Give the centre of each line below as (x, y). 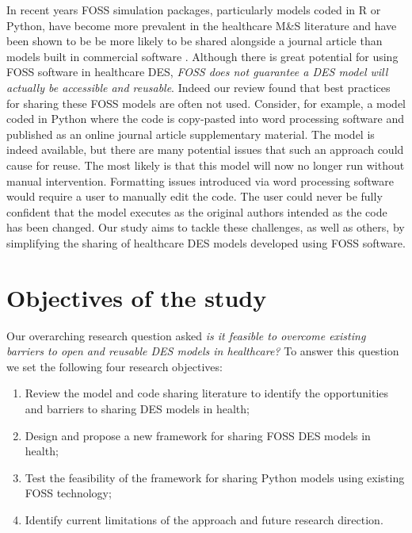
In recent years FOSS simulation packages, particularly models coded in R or (194, 10)
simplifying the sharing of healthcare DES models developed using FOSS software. (206, 242)
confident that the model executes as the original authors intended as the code (197, 211)
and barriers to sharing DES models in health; (137, 408)
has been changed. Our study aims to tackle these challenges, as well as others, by (206, 227)
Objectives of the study (137, 297)
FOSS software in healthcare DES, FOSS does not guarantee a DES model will (197, 72)
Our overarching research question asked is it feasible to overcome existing (186, 335)
